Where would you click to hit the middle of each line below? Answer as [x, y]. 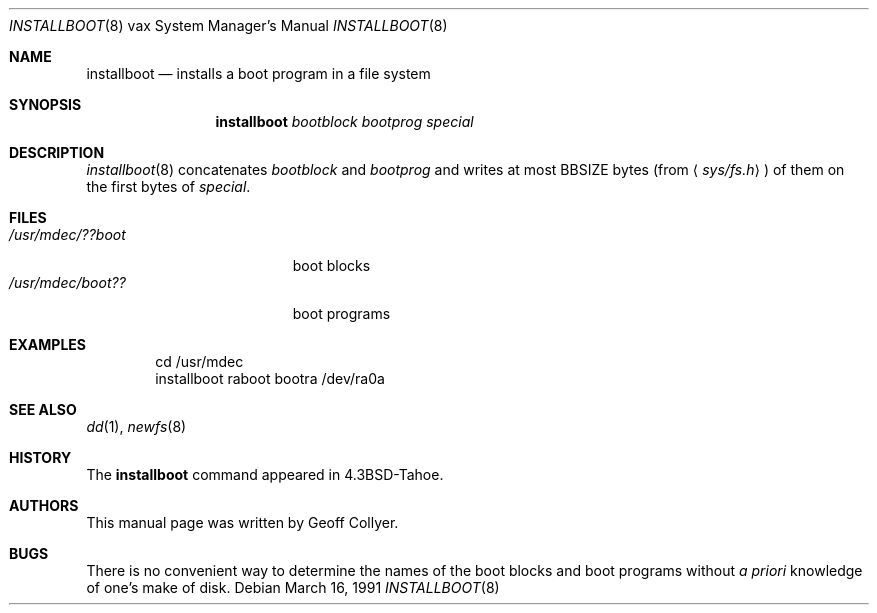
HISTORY [40, 457]
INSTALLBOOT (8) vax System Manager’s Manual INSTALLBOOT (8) [228, 25]
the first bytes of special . [168, 186]
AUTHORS [44, 505]
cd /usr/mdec [199, 361]
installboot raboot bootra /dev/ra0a [270, 378]
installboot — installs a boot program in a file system [258, 73]
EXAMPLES [47, 344]
